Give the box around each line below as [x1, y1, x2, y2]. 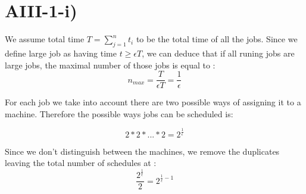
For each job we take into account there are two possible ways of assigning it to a [5, 96, 301, 108]
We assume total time [5, 33, 85, 45]
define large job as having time [5, 46, 117, 59]
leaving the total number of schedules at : [5, 157, 157, 169]
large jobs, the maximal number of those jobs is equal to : [5, 58, 216, 71]
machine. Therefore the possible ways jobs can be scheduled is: [5, 107, 233, 120]
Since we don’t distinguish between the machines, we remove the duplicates [5, 145, 280, 157]
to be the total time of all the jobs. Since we [136, 33, 298, 45]
